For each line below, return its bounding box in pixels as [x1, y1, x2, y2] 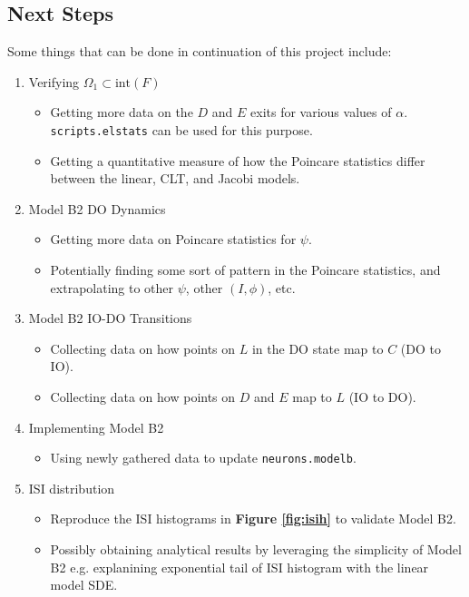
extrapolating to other [50, 278, 174, 297]
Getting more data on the [50, 103, 193, 122]
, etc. [268, 278, 296, 297]
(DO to [400, 338, 441, 357]
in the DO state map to [251, 338, 384, 357]
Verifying [28, 72, 80, 91]
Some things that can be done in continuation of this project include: [7, 42, 392, 61]
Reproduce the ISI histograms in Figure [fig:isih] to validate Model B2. [50, 509, 456, 528]
